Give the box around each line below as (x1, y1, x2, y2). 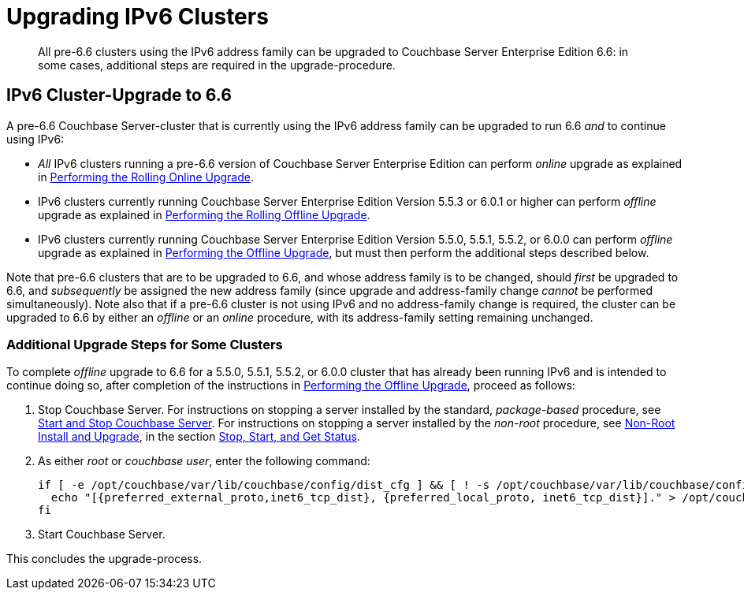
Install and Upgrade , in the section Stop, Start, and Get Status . (38, 430, 360, 444)
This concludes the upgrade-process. (6, 552, 203, 566)
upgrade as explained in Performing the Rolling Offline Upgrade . (38, 207, 370, 222)
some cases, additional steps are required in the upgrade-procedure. (38, 58, 396, 72)
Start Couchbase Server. (38, 527, 166, 542)
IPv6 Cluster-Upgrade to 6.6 (6, 85, 232, 106)
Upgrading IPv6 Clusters (6, 3, 269, 30)
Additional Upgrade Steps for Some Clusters (6, 336, 283, 352)
